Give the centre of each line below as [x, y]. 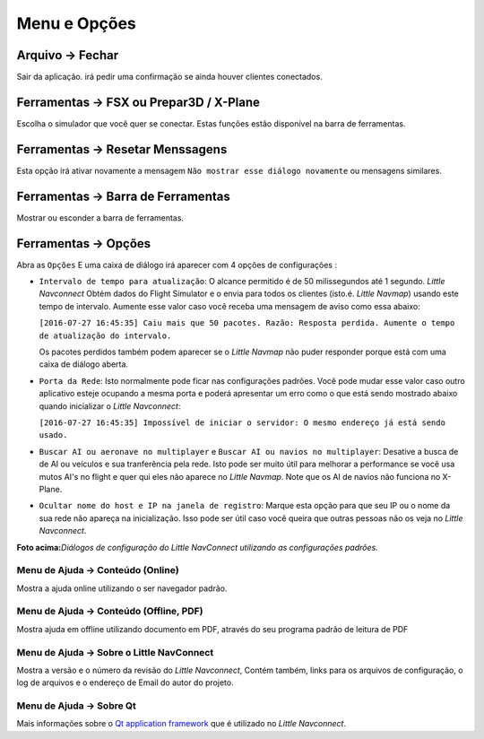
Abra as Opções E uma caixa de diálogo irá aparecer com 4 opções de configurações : [177, 265]
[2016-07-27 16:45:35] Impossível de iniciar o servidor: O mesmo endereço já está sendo [242, 422]
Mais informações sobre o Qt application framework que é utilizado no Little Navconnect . [181, 724]
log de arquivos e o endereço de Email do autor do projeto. [125, 682]
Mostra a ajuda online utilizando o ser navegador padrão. [122, 588]
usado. [53, 435]
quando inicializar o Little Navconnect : [110, 406]
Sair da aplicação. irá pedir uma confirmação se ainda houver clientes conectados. [169, 77]
